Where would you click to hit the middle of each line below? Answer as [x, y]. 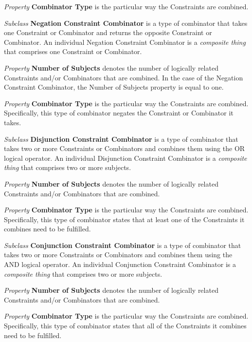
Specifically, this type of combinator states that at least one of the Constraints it [124, 219]
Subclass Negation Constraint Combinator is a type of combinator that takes [126, 23]
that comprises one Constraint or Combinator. [73, 51]
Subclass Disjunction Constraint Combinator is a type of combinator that [121, 139]
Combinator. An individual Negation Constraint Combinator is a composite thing [125, 42]
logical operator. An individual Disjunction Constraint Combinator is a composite [126, 158]
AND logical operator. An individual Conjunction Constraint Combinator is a [120, 264]
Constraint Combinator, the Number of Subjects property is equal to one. [114, 87]
